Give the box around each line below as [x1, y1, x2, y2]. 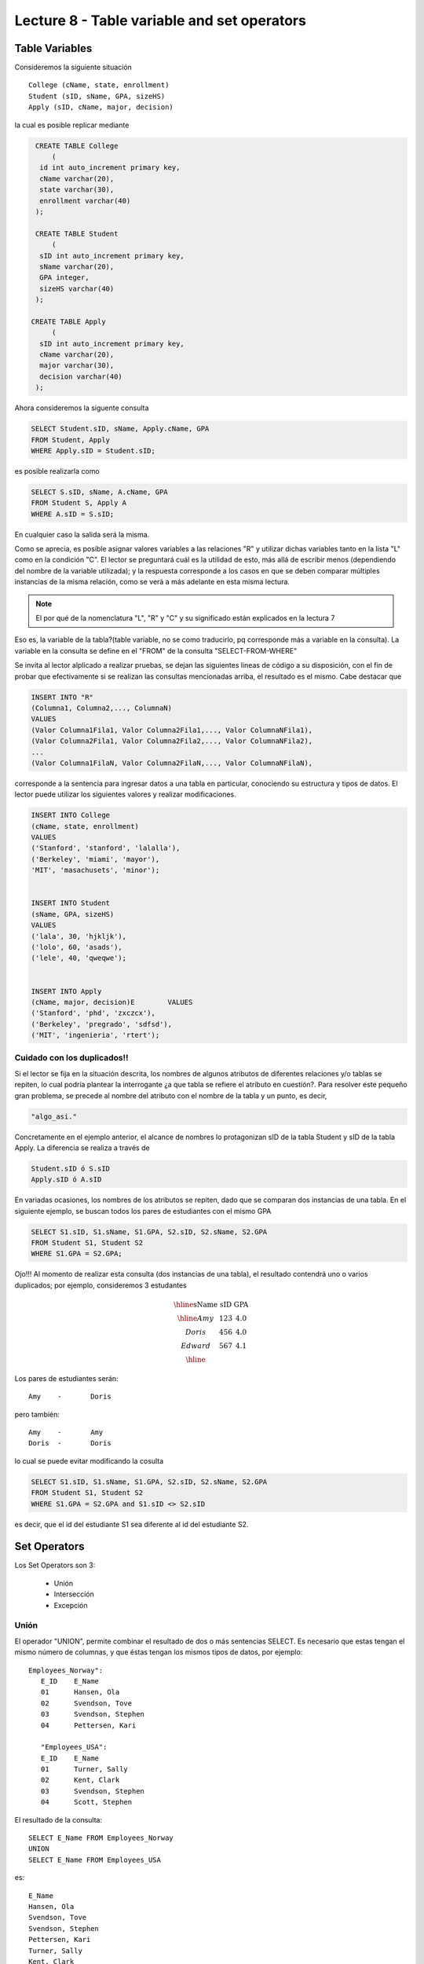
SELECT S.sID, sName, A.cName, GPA [31, 487, 168, 496]
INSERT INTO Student [31, 899, 110, 907]
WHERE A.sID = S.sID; [31, 509, 115, 518]
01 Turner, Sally [40, 1764, 129, 1774]
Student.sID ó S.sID [31, 1163, 110, 1173]
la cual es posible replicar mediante [14, 120, 130, 130]
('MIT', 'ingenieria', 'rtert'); [31, 1031, 160, 1040]
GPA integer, [39, 273, 90, 282]
